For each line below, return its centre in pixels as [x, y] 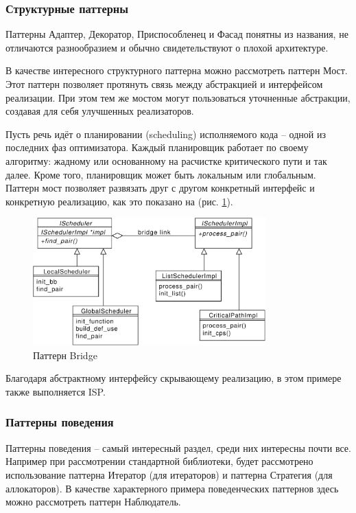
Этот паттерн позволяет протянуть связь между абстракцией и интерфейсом [164, 84]
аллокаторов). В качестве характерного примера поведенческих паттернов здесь [172, 488]
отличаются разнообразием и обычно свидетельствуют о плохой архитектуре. [167, 47]
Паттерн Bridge [65, 355]
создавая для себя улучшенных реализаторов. [100, 111]
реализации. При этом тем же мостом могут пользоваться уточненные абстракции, [178, 97]
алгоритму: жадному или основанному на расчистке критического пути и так [166, 160]
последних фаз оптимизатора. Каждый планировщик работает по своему [157, 147]
